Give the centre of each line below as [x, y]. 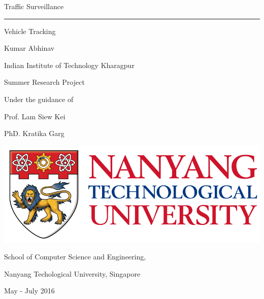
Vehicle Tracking [30, 31]
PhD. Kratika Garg [34, 133]
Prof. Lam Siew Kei [35, 116]
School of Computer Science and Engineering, [75, 257]
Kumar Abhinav [29, 48]
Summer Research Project [44, 82]
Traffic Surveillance [34, 6]
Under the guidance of [39, 99]
